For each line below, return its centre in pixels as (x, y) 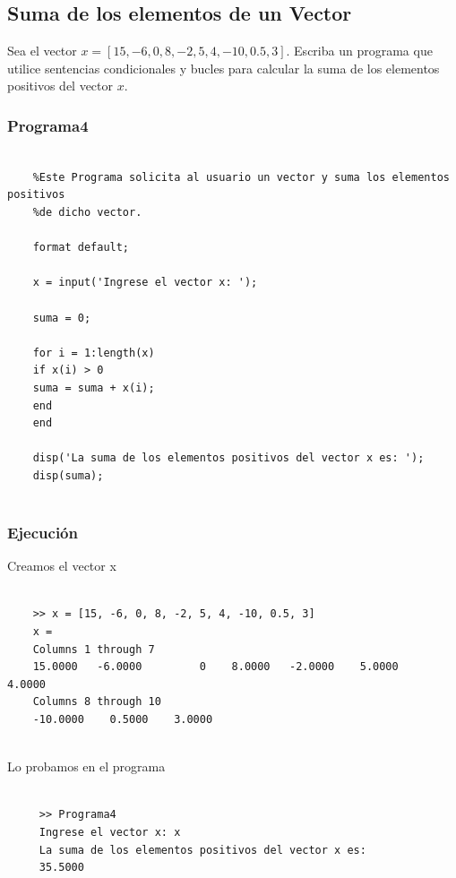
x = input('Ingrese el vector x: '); (145, 283)
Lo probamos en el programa (86, 766)
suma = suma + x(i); (94, 387)
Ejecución (43, 532)
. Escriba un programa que (359, 51)
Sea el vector (42, 51)
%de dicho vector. (87, 212)
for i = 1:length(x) (94, 353)
